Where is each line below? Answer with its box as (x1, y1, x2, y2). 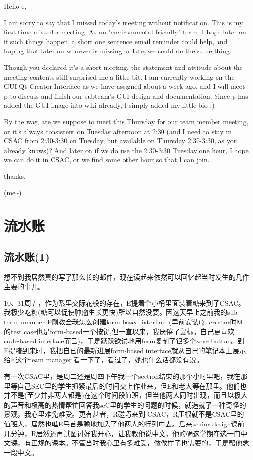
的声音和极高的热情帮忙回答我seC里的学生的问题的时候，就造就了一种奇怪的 (4, 399, 246, 409)
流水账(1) (4, 249, 50, 264)
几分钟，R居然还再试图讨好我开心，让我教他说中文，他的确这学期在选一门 (4, 428, 241, 438)
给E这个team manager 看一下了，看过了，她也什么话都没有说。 (4, 355, 203, 365)
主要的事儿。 (4, 281, 45, 291)
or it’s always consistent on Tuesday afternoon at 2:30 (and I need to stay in (4, 126, 232, 136)
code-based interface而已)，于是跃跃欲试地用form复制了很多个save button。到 (4, 336, 245, 346)
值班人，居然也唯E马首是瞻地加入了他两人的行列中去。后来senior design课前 (4, 418, 245, 428)
